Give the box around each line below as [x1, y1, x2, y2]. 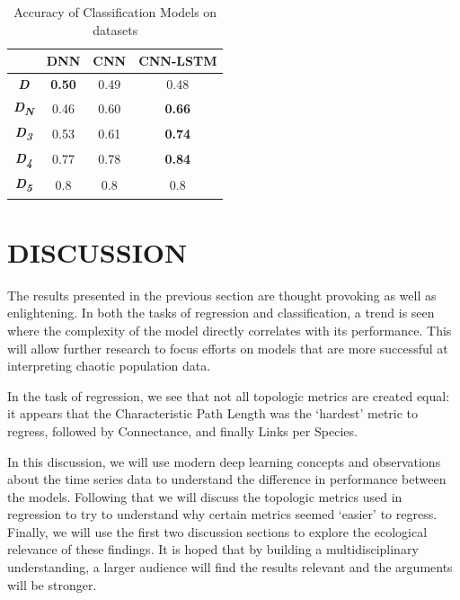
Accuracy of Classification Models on [13, 3, 217, 21]
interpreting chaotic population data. [7, 356, 211, 375]
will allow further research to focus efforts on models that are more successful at [7, 338, 448, 357]
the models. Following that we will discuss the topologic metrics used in [7, 487, 402, 506]
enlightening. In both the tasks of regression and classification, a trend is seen [7, 303, 435, 322]
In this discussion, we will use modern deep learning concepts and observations [7, 452, 441, 470]
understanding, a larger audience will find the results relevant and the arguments [7, 558, 453, 577]
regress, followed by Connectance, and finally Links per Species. [7, 421, 358, 440]
